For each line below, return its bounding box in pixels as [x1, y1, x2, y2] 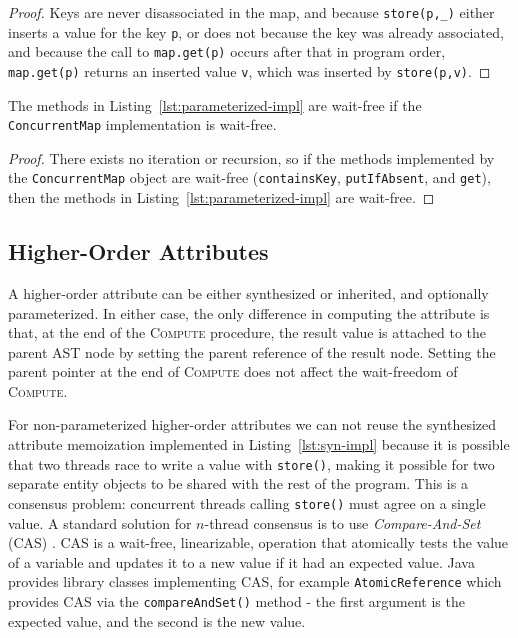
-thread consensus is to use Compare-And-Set [204, 512, 481, 533]
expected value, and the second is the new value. [8, 610, 306, 631]
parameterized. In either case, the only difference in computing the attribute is [8, 302, 490, 323]
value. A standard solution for [8, 512, 192, 533]
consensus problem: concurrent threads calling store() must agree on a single [8, 492, 486, 513]
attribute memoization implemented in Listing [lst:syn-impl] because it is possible [8, 434, 510, 455]
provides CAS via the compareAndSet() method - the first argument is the [8, 591, 465, 612]
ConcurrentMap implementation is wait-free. [8, 114, 277, 135]
